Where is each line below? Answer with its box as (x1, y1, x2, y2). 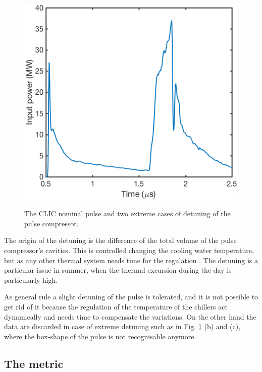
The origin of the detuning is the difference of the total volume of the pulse (4, 235, 237, 245)
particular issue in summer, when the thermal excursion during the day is (4, 265, 232, 275)
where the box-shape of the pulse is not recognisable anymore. (4, 331, 196, 341)
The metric (4, 355, 64, 371)
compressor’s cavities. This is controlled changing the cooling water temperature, (4, 245, 254, 256)
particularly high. (4, 274, 58, 285)
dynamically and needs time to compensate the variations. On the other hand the (4, 311, 256, 322)
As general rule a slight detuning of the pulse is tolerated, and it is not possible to (4, 291, 258, 302)
